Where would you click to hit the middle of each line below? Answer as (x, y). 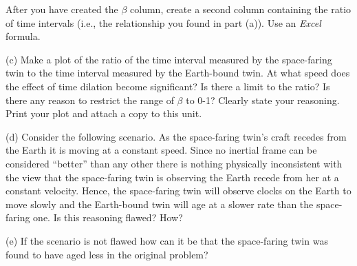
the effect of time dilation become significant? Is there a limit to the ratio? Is (168, 86)
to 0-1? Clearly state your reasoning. (263, 100)
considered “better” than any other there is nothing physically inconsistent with (174, 163)
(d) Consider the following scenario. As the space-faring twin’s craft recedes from (176, 136)
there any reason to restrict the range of (90, 100)
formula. (23, 36)
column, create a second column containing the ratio (241, 9)
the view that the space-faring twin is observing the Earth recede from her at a (172, 177)
